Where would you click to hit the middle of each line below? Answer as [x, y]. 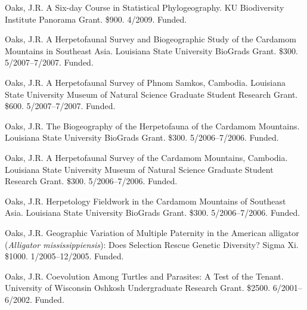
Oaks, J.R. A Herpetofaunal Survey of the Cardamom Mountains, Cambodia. [146, 157]
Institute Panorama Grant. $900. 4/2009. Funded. [96, 19]
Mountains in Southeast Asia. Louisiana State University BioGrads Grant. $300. [151, 50]
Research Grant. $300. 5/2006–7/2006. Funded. [91, 181]
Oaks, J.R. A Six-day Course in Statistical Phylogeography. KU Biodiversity [145, 7]
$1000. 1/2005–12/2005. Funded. [64, 256]
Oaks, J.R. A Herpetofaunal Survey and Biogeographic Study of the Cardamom [151, 39]
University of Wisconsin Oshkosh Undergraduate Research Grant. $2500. [138, 288]
